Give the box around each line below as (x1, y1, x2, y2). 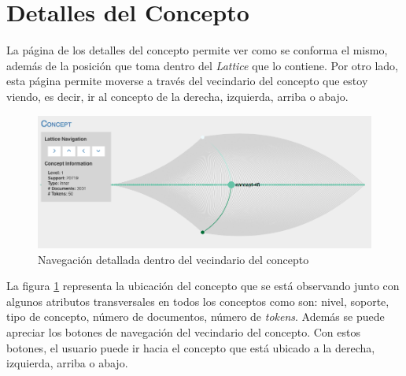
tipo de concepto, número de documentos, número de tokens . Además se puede (6, 308, 385, 325)
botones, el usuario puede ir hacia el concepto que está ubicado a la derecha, (6, 339, 375, 356)
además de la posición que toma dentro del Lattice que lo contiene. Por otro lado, (6, 57, 398, 73)
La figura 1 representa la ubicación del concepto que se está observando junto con (6, 277, 400, 294)
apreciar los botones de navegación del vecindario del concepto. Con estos (6, 324, 360, 341)
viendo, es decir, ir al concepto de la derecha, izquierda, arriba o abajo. (6, 87, 349, 104)
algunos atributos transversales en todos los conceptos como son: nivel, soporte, (6, 292, 389, 309)
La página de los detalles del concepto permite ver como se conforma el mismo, (6, 42, 388, 58)
